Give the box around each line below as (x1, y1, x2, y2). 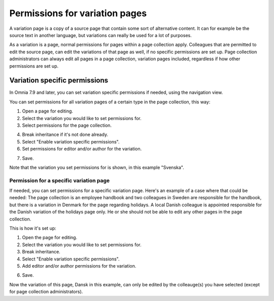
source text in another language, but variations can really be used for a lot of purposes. (9, 32, 192, 38)
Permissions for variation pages (9, 8, 147, 19)
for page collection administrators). (9, 289, 83, 295)
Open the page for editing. (22, 235, 78, 241)
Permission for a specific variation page (9, 177, 110, 184)
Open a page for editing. (22, 108, 74, 114)
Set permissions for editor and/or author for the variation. (22, 146, 142, 152)
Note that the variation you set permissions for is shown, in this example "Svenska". (9, 164, 185, 170)
